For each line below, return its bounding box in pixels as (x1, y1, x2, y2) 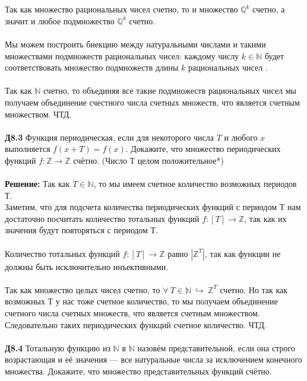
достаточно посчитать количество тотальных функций (5, 212, 200, 224)
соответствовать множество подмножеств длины (5, 61, 179, 74)
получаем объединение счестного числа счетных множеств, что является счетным (5, 96, 300, 108)
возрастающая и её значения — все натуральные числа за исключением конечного (5, 353, 302, 366)
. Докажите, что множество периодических (125, 142, 281, 155)
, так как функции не (204, 247, 281, 259)
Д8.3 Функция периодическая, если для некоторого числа (5, 131, 214, 143)
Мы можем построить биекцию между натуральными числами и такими (5, 37, 266, 50)
